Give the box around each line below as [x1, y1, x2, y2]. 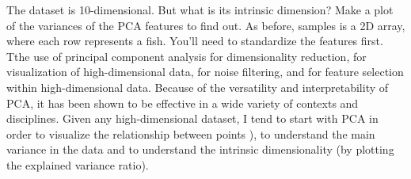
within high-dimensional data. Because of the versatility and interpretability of [6, 78, 389, 95]
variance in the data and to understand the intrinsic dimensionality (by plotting [6, 141, 394, 158]
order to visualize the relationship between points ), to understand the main [6, 125, 375, 142]
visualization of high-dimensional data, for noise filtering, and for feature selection [6, 63, 404, 80]
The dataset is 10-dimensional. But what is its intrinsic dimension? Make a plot [6, 2, 394, 17]
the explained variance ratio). [6, 156, 149, 173]
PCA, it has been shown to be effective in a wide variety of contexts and [6, 94, 359, 111]
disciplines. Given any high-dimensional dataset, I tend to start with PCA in [6, 110, 379, 127]
